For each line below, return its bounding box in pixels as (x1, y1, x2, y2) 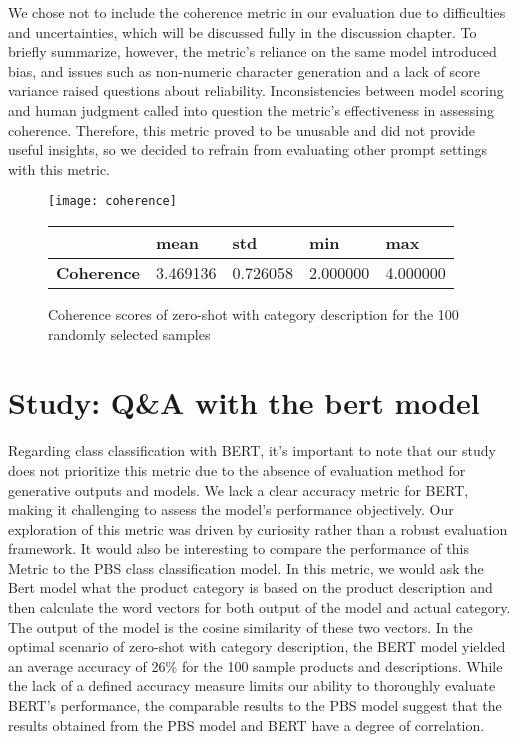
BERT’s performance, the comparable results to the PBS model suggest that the (8, 695, 502, 716)
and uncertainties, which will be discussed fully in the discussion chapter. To (8, 21, 477, 42)
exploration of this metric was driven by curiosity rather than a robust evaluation (8, 518, 508, 539)
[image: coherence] (48, 194, 177, 209)
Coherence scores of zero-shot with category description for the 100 (48, 304, 459, 324)
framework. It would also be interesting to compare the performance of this (8, 538, 469, 559)
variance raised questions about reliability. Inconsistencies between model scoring (8, 80, 504, 101)
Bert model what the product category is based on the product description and (8, 577, 493, 598)
